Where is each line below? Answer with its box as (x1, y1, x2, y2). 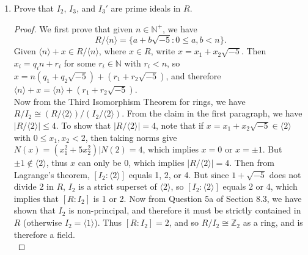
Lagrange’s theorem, (13, 168, 90, 181)
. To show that (56, 118, 111, 131)
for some (64, 56, 96, 69)
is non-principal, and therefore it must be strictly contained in (68, 204, 301, 217)
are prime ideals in (111, 2, 181, 14)
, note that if (155, 118, 204, 131)
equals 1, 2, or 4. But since (128, 168, 229, 181)
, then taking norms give (85, 131, 177, 143)
